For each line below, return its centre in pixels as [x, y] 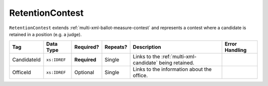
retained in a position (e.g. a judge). [45, 34]
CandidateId [26, 60]
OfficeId [22, 73]
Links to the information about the [172, 69]
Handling [235, 50]
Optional [84, 73]
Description [147, 47]
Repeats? [116, 47]
